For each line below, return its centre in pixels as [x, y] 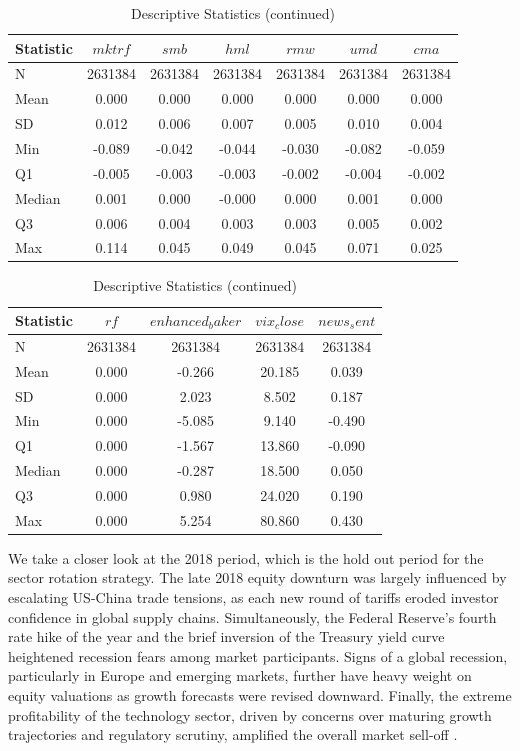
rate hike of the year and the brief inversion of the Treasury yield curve [226, 636]
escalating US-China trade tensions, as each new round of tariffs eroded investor [253, 597]
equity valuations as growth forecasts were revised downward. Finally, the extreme [260, 695]
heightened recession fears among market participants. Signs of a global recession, [258, 655]
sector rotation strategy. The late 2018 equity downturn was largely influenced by [257, 577]
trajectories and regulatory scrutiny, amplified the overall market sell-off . [233, 734]
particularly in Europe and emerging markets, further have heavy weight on [240, 675]
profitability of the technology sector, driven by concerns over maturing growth [250, 714]
